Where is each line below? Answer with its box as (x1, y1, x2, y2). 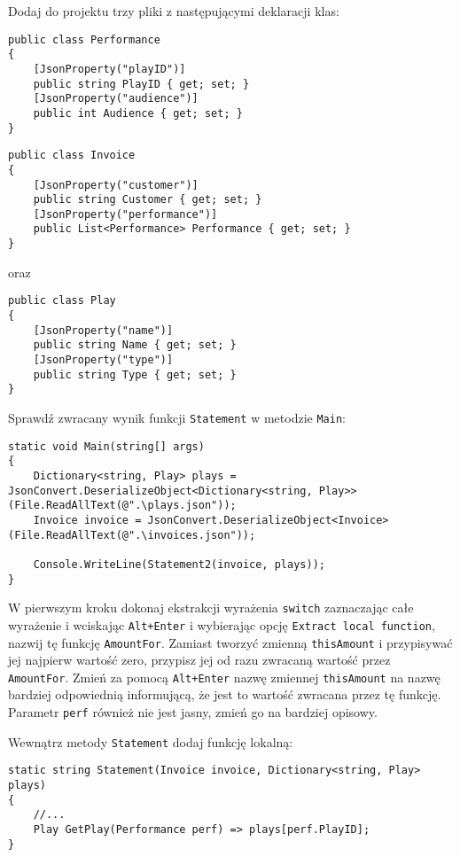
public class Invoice (8, 149, 136, 162)
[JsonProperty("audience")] (33, 92, 199, 105)
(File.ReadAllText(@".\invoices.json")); (8, 528, 256, 541)
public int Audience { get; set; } (33, 106, 243, 120)
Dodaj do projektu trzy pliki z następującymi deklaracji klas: (8, 2, 339, 19)
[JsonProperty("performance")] (33, 207, 218, 221)
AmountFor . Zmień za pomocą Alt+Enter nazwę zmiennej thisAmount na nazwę (8, 667, 441, 686)
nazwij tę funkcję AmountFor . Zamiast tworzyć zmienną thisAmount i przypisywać (8, 633, 453, 651)
